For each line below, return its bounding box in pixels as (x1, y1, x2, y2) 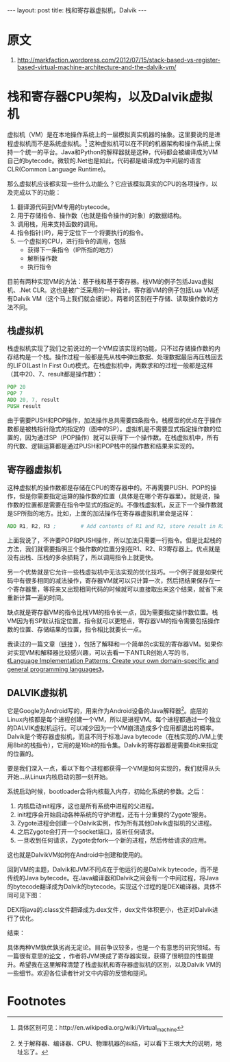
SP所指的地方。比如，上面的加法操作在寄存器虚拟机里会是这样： (12, 509, 195, 517)
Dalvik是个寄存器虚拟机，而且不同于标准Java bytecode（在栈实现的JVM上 (7, 732, 218, 740)
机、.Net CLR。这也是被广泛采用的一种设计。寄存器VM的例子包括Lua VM (7, 286, 214, 294)
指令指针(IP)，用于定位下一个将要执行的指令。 (16, 228, 147, 237)
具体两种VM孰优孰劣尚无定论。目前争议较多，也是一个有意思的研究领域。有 (7, 943, 221, 951)
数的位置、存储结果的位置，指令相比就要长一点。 (7, 625, 145, 633)
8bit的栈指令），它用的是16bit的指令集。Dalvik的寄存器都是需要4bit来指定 (12, 741, 219, 749)
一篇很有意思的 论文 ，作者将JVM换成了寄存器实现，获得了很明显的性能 (7, 952, 208, 960)
